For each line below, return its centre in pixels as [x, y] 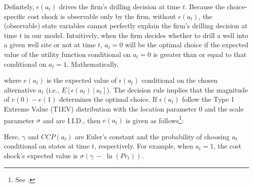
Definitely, [19, 6]
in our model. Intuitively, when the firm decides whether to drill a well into [136, 35]
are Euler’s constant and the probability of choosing [152, 136]
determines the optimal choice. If [108, 99]
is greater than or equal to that [200, 54]
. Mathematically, [93, 64]
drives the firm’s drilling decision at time [120, 6]
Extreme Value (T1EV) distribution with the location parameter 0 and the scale [124, 108]
